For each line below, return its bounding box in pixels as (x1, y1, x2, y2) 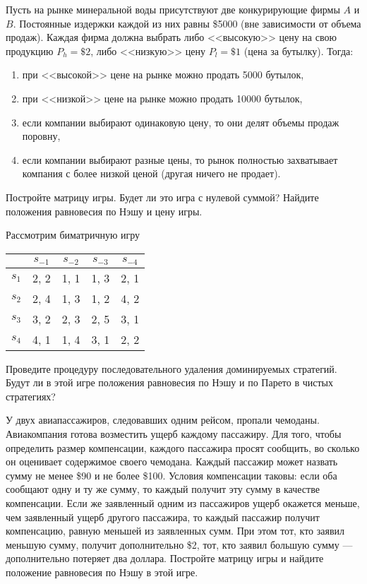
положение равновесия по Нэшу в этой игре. (6, 564, 198, 579)
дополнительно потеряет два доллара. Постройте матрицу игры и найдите (6, 551, 324, 566)
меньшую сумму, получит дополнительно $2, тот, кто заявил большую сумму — (6, 537, 353, 552)
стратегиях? (6, 388, 56, 403)
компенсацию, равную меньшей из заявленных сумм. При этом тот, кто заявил (6, 523, 345, 538)
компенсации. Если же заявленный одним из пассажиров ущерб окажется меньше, (6, 496, 360, 510)
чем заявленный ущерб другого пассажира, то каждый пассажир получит (6, 509, 320, 524)
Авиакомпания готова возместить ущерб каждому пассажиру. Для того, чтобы (6, 427, 342, 441)
